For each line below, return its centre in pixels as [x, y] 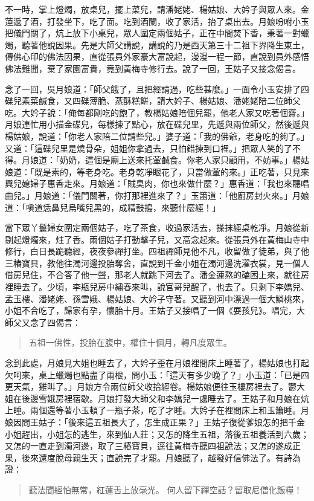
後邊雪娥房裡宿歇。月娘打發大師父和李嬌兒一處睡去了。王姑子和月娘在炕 [165, 398]
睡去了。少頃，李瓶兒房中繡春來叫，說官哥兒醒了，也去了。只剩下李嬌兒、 [161, 287]
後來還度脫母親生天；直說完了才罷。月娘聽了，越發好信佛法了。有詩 [157, 457]
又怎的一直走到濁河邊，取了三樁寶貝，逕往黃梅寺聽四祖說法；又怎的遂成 [149, 446]
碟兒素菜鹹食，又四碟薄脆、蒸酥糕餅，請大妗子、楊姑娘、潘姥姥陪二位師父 [153, 101]
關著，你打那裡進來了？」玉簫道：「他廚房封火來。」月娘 [199, 195]
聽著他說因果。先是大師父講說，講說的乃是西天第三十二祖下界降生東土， [165, 44]
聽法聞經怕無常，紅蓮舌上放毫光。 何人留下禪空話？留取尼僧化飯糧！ [165, 489]
